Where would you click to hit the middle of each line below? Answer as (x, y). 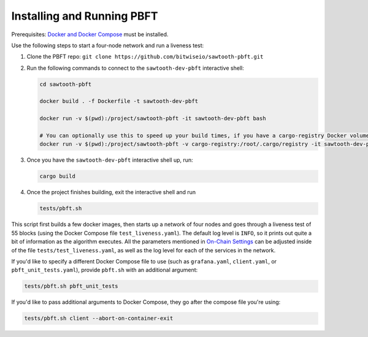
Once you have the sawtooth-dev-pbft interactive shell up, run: (110, 160)
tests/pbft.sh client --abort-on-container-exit (99, 318)
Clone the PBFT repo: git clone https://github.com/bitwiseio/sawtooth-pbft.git (145, 57)
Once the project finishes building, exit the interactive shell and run (111, 192)
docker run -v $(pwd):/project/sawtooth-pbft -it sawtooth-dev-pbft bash (153, 119)
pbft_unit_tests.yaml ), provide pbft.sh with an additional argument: (105, 270)
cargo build (58, 176)
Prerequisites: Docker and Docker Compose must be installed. (90, 34)
